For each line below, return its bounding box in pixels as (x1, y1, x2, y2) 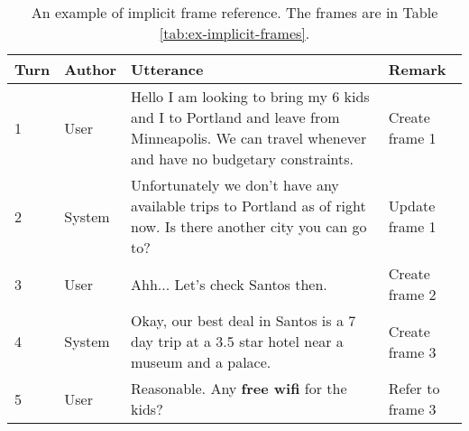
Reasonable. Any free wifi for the (131, 378, 347, 398)
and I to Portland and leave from (131, 107, 340, 127)
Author (64, 59, 117, 80)
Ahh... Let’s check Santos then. (131, 273, 327, 295)
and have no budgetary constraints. (131, 148, 354, 169)
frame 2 (388, 284, 437, 305)
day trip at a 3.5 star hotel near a (131, 331, 344, 351)
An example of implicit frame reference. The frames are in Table (31, 2, 438, 23)
